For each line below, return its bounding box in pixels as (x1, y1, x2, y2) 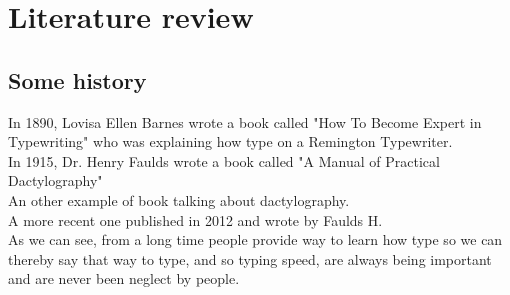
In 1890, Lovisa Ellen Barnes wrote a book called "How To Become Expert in (8, 111, 482, 132)
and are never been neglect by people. (8, 268, 240, 289)
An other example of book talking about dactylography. (8, 189, 350, 210)
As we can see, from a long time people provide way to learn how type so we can (8, 229, 503, 250)
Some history (8, 64, 147, 95)
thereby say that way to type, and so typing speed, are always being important (8, 248, 492, 269)
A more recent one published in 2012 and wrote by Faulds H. (8, 209, 383, 230)
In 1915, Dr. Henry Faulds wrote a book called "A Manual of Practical (8, 150, 440, 171)
